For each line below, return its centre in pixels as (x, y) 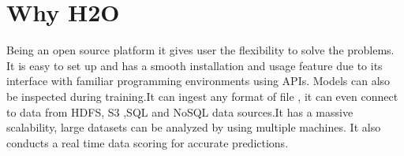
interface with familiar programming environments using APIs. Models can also (198, 81)
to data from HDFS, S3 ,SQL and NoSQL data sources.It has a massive (180, 111)
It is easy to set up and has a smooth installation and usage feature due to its (195, 65)
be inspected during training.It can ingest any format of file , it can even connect (202, 96)
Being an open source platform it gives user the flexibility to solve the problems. (200, 50)
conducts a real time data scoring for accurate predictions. (148, 142)
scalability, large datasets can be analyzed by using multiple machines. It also (194, 127)
